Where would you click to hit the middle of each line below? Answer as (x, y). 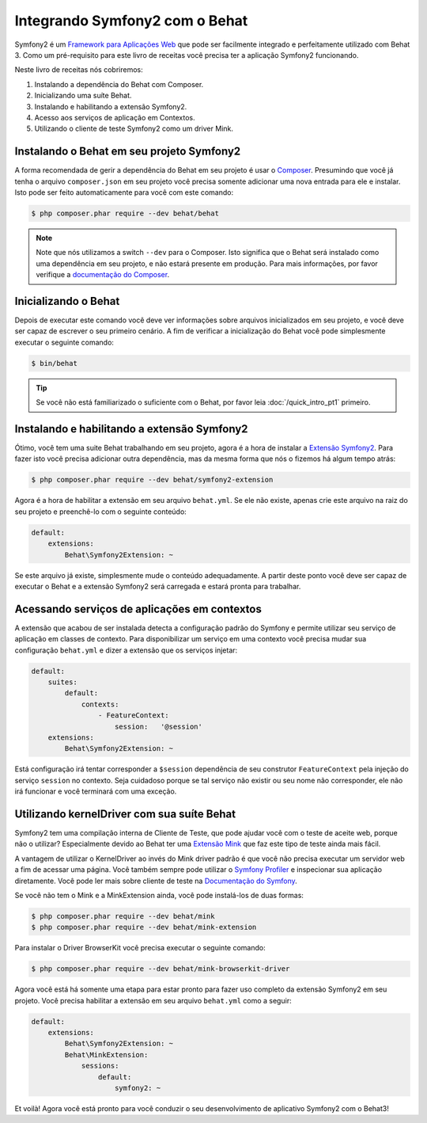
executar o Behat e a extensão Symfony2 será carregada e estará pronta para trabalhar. (158, 586)
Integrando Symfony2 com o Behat (131, 21)
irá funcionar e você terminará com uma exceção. (96, 791)
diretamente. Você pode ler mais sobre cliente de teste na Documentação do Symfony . (156, 881)
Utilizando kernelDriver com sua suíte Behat (125, 814)
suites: (63, 682)
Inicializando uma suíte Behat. (83, 96)
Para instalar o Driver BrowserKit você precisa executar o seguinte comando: (140, 948)
